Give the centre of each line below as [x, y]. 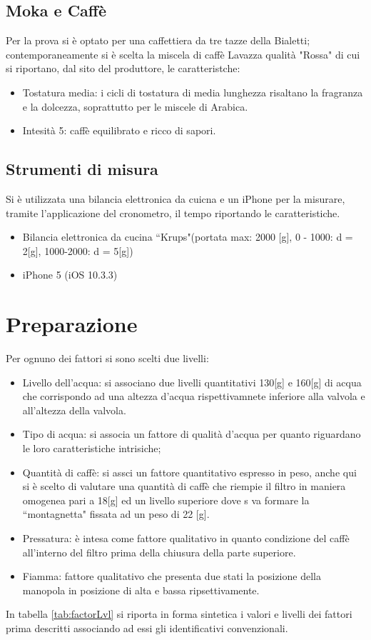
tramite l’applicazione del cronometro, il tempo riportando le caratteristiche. [173, 212]
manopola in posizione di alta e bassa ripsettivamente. [141, 590]
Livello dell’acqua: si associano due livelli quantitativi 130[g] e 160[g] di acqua [192, 382]
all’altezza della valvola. [74, 410]
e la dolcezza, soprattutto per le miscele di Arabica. [135, 106]
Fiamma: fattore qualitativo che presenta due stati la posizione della [172, 576]
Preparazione [72, 324]
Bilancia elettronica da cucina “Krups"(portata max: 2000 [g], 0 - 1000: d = [188, 237]
